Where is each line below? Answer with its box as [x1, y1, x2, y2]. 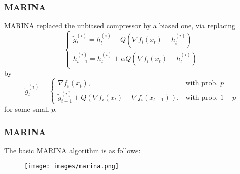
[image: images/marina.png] [24, 163, 119, 170]
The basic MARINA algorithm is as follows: [4, 145, 141, 155]
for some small [4, 103, 49, 114]
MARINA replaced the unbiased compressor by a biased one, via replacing [4, 20, 236, 31]
